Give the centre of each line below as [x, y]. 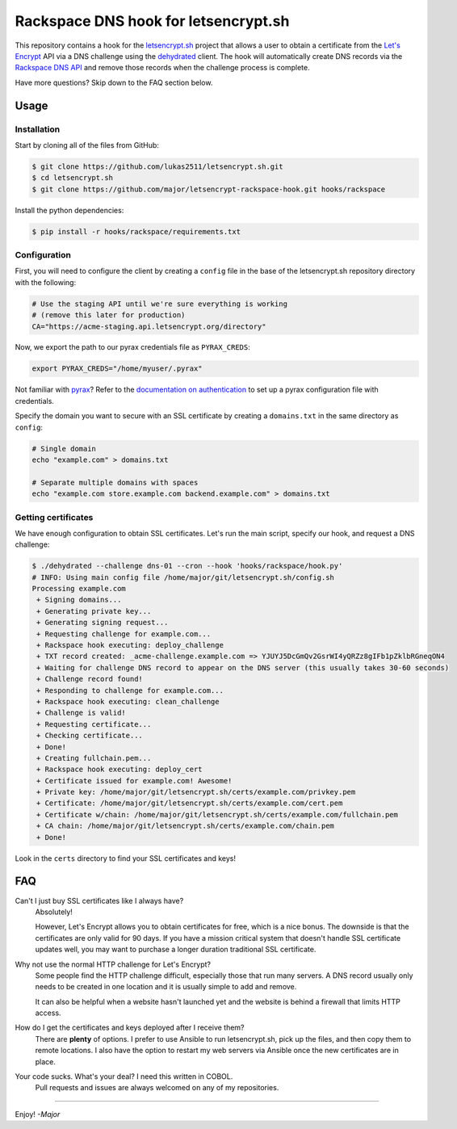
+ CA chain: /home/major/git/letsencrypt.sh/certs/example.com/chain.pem [186, 826]
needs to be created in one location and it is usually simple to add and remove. [166, 987]
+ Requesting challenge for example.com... [124, 634]
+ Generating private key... [94, 611]
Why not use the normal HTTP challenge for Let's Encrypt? [113, 964]
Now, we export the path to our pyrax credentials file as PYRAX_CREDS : [132, 347]
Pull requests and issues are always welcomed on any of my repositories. [157, 1088]
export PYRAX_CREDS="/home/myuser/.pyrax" [117, 369]
